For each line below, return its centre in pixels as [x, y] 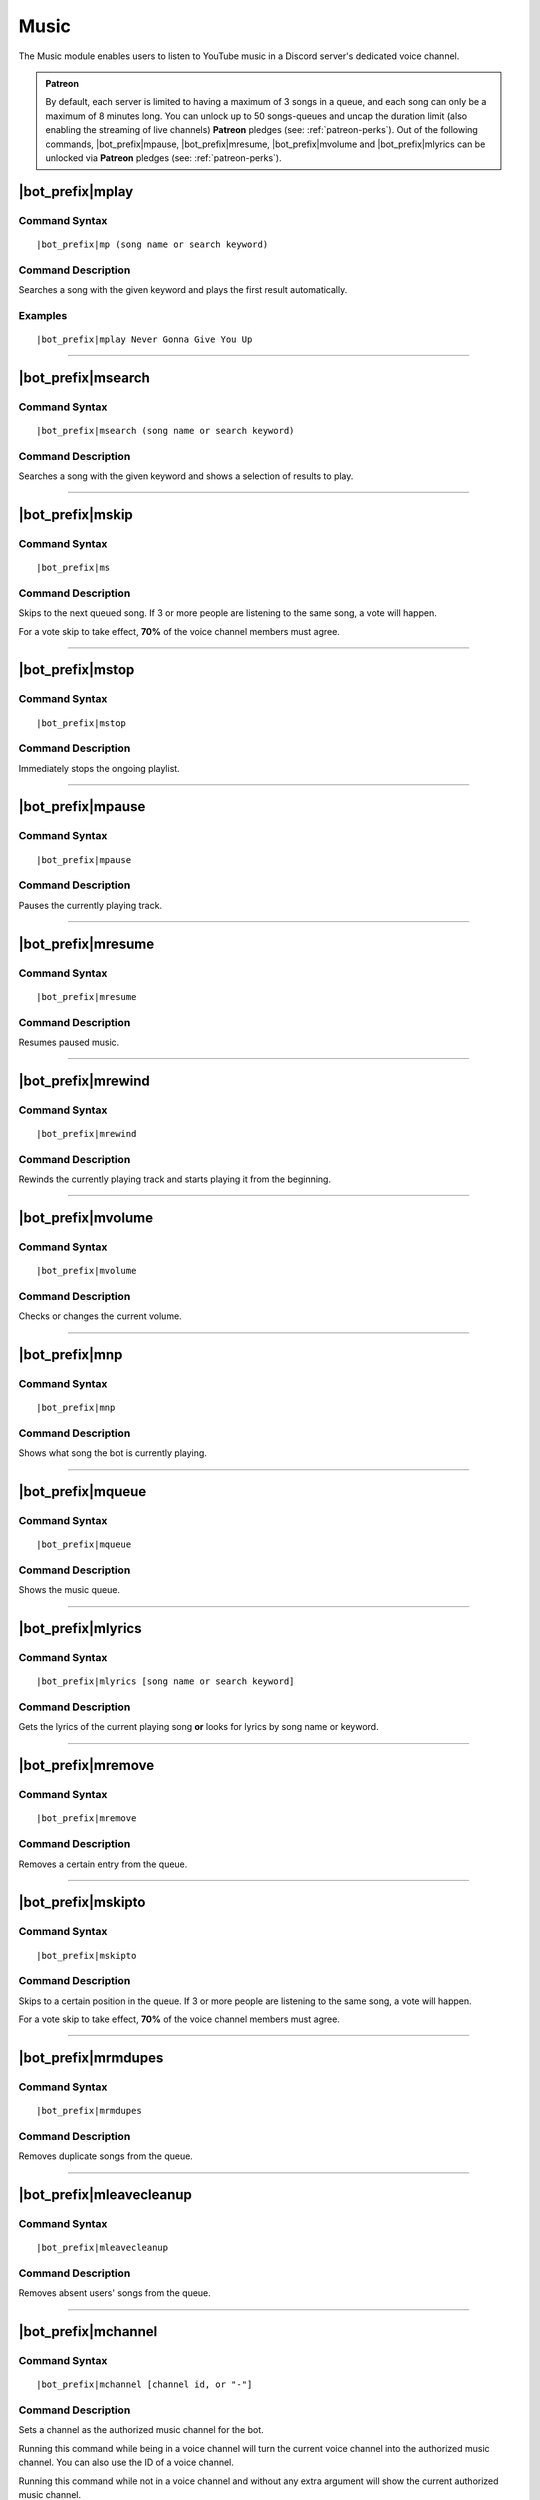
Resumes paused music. [69, 1042]
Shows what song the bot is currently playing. [112, 1453]
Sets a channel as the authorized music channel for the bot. [141, 2430]
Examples [43, 315]
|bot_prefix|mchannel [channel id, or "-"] [144, 2384]
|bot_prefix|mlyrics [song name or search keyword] [165, 1681]
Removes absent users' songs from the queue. [115, 2293]
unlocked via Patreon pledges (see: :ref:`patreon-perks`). [163, 157]
